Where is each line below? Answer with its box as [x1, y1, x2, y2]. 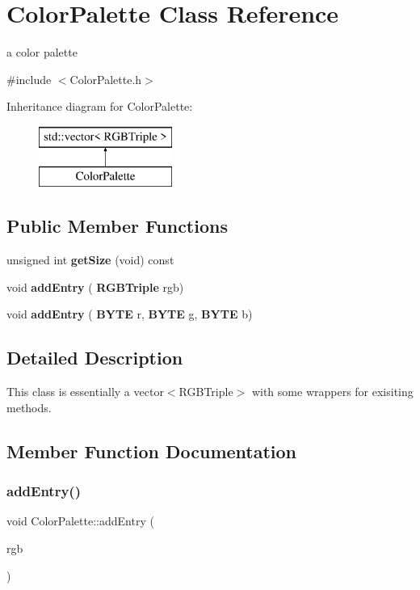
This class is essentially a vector [6, 383, 164, 400]
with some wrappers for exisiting [251, 383, 414, 400]
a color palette [6, 44, 78, 61]
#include [6, 70, 52, 87]
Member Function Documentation [6, 438, 297, 463]
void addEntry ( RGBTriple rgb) [6, 278, 184, 295]
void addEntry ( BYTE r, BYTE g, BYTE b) [6, 306, 253, 322]
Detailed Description [6, 345, 183, 370]
